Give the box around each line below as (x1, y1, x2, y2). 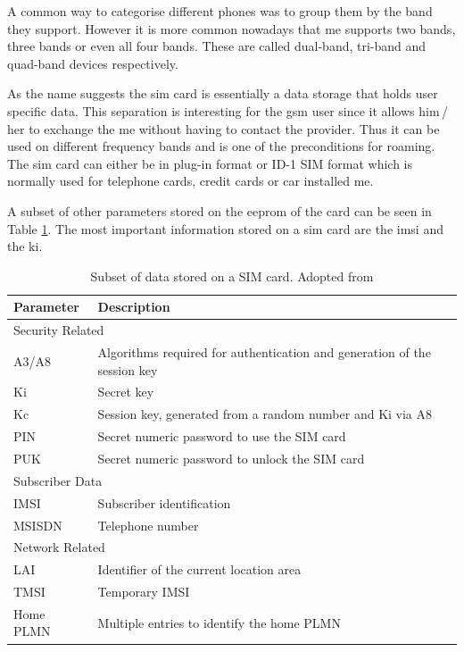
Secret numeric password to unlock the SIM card (97, 448, 365, 467)
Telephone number (97, 515, 199, 534)
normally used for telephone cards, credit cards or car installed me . (7, 171, 374, 190)
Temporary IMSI (97, 582, 190, 601)
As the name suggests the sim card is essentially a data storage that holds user (7, 84, 438, 103)
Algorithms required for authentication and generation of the (97, 343, 431, 361)
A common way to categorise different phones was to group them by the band (7, 2, 433, 20)
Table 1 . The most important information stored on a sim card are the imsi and (7, 219, 443, 238)
